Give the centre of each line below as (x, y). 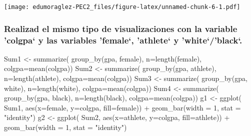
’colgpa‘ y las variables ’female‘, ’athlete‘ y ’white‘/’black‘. (123, 40)
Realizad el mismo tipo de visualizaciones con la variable (121, 28)
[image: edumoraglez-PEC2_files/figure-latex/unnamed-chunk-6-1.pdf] (122, 7)
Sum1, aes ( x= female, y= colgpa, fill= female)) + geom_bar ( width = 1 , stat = (122, 107)
